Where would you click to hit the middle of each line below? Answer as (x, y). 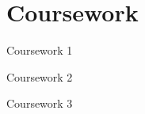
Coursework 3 (40, 103)
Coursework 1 (40, 50)
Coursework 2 (40, 76)
